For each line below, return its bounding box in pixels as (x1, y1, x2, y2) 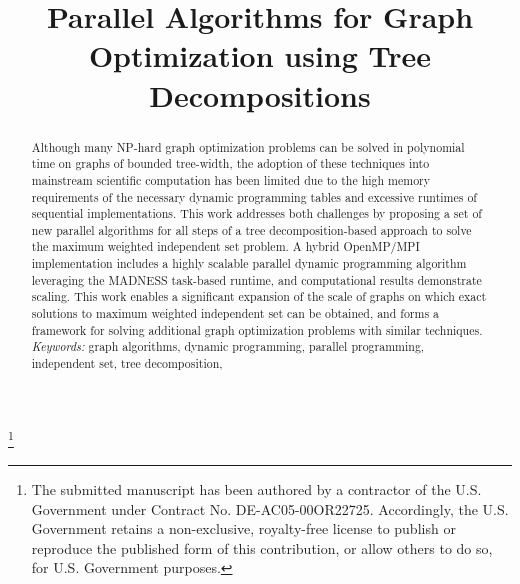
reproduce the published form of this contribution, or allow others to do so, (31, 537, 493, 558)
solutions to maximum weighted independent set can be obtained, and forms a (31, 305, 440, 322)
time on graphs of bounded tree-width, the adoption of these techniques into (31, 155, 430, 172)
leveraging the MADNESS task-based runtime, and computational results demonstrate (31, 271, 482, 288)
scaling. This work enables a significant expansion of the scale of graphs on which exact (31, 288, 487, 305)
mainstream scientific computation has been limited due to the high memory (31, 171, 431, 188)
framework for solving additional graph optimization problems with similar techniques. (31, 321, 483, 338)
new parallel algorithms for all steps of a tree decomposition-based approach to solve (31, 221, 472, 238)
